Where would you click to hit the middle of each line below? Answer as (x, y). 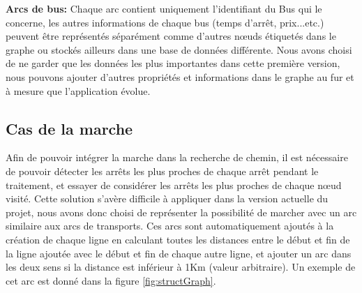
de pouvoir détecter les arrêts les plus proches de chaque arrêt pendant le (162, 171)
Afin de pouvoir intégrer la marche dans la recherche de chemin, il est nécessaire (177, 157)
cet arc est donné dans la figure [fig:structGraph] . (111, 280)
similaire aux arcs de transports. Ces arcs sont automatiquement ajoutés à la (170, 226)
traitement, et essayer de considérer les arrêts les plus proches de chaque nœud (174, 185)
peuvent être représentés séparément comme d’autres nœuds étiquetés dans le (171, 36)
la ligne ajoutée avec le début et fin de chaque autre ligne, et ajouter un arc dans (179, 253)
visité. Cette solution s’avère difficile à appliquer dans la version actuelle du (167, 198)
